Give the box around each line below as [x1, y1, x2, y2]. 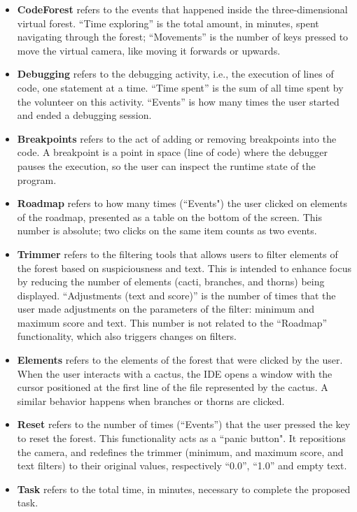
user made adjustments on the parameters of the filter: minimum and [17, 301, 315, 316]
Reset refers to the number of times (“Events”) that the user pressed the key [17, 417, 351, 432]
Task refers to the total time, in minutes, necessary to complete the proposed [17, 481, 351, 496]
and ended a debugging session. [17, 108, 152, 122]
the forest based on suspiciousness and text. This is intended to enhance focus [17, 260, 351, 275]
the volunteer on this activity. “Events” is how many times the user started [17, 94, 339, 108]
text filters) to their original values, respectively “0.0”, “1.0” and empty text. [17, 458, 347, 473]
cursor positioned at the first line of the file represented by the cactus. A [17, 380, 328, 394]
